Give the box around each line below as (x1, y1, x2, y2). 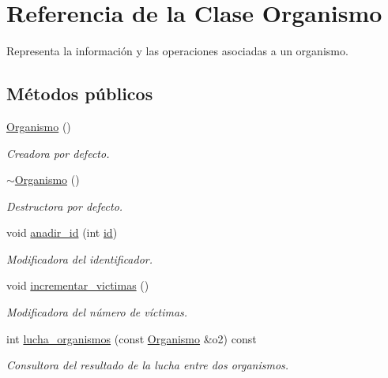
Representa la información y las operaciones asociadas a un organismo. (6, 43, 348, 59)
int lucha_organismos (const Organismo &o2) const (6, 330, 257, 346)
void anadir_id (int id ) (6, 224, 118, 241)
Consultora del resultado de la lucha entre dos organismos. (6, 357, 289, 373)
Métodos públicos (6, 81, 153, 106)
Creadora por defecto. (6, 144, 110, 161)
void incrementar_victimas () (6, 277, 149, 294)
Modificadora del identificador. (6, 250, 153, 267)
